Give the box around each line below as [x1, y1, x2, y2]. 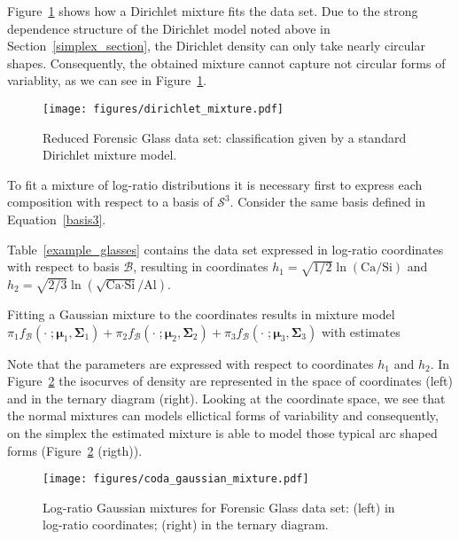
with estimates [321, 322, 401, 340]
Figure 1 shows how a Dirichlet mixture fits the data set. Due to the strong [7, 2, 418, 20]
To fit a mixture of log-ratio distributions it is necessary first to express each [7, 175, 423, 193]
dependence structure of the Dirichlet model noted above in [7, 19, 331, 37]
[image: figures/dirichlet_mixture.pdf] [43, 102, 284, 115]
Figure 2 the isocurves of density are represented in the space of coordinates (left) [7, 372, 453, 390]
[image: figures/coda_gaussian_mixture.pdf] [43, 473, 309, 486]
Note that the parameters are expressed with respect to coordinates [7, 354, 374, 372]
